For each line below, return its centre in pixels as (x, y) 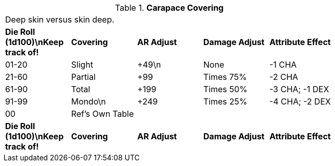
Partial (83, 77)
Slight (82, 65)
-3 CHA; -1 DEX (299, 89)
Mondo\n (88, 101)
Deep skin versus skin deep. (60, 19)
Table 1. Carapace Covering (169, 8)
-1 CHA (283, 65)
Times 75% (225, 77)
